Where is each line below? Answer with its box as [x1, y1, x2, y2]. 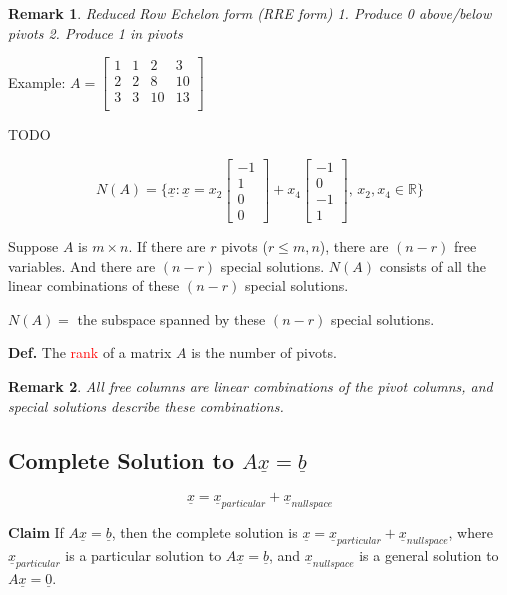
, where [448, 522, 493, 543]
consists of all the [379, 255, 487, 276]
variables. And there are [8, 255, 156, 276]
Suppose [8, 236, 59, 257]
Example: [8, 71, 66, 92]
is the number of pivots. [191, 342, 337, 363]
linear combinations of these [8, 275, 180, 296]
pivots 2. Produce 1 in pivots [8, 22, 183, 43]
